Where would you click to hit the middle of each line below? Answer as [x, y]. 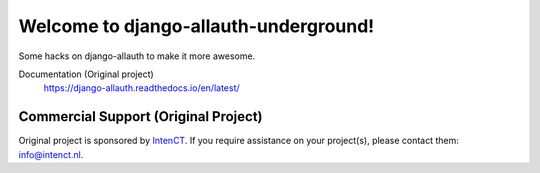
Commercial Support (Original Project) [141, 116]
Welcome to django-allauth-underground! [196, 26]
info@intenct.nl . [51, 154]
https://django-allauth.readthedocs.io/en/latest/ [141, 88]
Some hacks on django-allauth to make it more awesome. [137, 56]
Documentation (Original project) [86, 74]
